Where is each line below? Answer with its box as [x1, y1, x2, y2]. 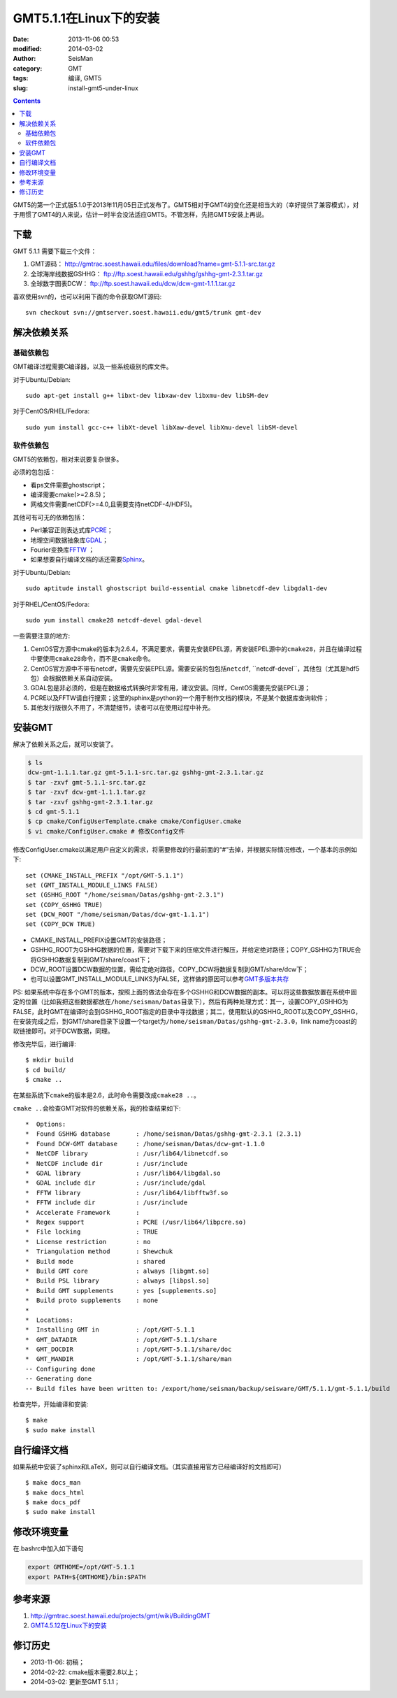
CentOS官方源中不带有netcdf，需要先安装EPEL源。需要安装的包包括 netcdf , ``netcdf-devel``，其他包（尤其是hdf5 [30, 664, 360, 673]
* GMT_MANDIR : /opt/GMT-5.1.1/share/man [25, 1355, 232, 1363]
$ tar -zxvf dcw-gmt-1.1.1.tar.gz [27, 788, 146, 797]
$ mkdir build [25, 1056, 73, 1064]
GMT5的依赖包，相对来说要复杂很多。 [13, 455, 123, 463]
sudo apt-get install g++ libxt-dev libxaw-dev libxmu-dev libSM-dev [25, 392, 269, 399]
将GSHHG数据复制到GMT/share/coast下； [30, 955, 152, 964]
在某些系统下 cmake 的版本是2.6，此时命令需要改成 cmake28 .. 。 [13, 1091, 201, 1099]
